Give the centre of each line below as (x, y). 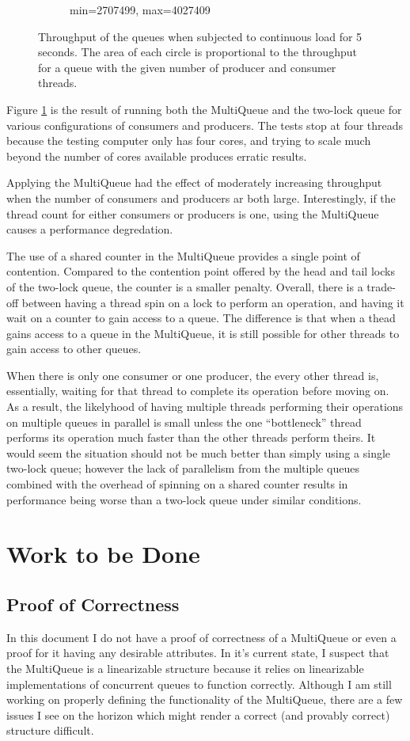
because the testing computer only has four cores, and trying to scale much (189, 141)
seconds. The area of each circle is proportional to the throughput (197, 52)
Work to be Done (103, 554)
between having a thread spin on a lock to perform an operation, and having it (213, 302)
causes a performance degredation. (90, 229)
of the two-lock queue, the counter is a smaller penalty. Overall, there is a (185, 286)
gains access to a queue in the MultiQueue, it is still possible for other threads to (203, 333)
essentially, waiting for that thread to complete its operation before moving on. (198, 391)
